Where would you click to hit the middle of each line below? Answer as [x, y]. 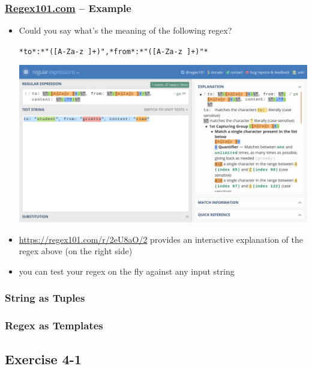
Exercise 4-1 [43, 358]
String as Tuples [45, 298]
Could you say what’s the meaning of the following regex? [125, 30]
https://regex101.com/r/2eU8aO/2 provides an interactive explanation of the [161, 239]
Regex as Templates [54, 325]
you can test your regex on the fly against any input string [127, 271]
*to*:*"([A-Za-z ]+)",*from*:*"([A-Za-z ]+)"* [113, 51]
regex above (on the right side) [76, 251]
